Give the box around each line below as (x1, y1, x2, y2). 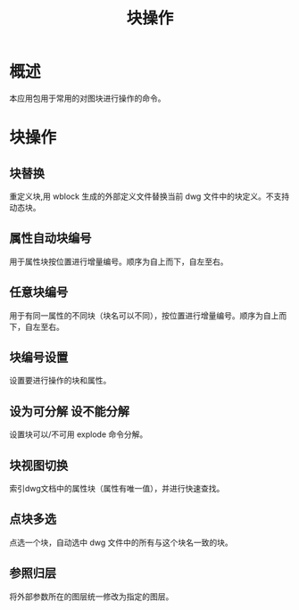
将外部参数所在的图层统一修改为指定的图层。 (9, 590, 174, 602)
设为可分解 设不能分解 (9, 403, 129, 419)
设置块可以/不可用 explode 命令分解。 (9, 429, 148, 440)
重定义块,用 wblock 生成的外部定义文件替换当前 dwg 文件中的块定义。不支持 (9, 191, 290, 202)
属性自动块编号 (9, 231, 92, 246)
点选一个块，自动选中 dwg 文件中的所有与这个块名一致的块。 (9, 537, 234, 548)
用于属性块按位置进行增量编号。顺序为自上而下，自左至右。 (9, 256, 228, 267)
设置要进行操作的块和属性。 (9, 375, 112, 386)
